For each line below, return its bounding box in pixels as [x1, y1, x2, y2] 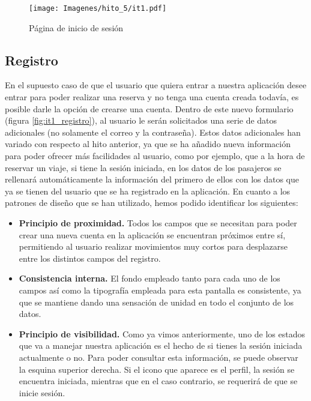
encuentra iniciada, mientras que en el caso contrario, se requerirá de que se [19, 375, 298, 387]
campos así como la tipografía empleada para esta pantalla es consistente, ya [19, 283, 301, 296]
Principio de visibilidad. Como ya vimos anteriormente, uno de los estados [19, 327, 306, 340]
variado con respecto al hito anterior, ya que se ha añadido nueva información [5, 137, 291, 150]
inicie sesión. [19, 386, 65, 399]
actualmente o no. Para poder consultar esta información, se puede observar [19, 351, 298, 363]
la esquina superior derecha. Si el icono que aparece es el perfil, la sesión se [19, 363, 295, 375]
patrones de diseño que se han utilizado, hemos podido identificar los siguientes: [5, 196, 298, 209]
